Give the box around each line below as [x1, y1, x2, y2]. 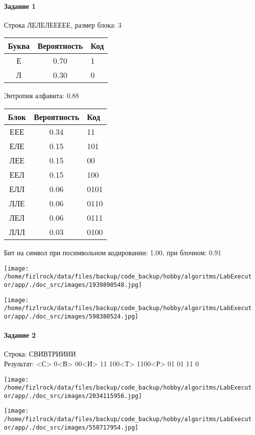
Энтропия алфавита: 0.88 [4, 90, 79, 101]
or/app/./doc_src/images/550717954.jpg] [4, 424, 139, 431]
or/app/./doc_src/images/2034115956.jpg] [4, 392, 142, 399]
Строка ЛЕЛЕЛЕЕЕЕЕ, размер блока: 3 [4, 19, 122, 30]
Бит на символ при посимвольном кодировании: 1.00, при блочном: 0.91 [4, 247, 221, 257]
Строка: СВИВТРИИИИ [4, 349, 76, 359]
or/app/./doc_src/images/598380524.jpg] [4, 313, 139, 320]
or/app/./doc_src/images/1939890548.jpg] [4, 281, 142, 288]
